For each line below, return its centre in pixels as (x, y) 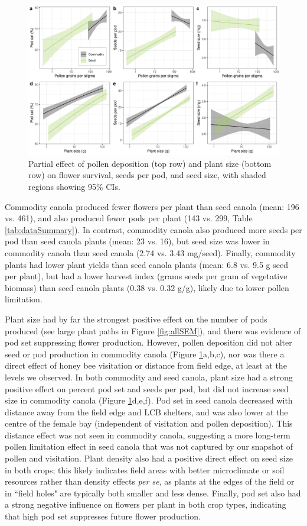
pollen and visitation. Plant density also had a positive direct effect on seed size (149, 458)
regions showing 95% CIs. (74, 187)
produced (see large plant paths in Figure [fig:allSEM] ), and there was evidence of (153, 330)
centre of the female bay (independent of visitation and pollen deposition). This (149, 423)
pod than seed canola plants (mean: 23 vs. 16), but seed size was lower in (137, 241)
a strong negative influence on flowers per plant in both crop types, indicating (146, 504)
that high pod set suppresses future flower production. (103, 516)
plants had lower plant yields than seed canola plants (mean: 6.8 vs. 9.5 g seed (146, 264)
